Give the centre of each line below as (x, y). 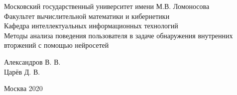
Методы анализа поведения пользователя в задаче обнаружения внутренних (118, 35)
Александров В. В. (32, 61)
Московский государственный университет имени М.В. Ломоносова (107, 6)
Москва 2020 (23, 88)
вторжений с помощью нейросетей (57, 45)
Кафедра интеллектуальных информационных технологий (91, 26)
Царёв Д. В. (22, 71)
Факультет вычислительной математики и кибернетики (87, 16)
